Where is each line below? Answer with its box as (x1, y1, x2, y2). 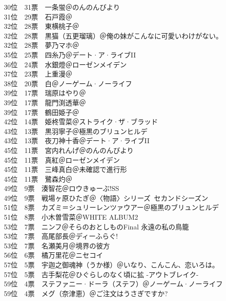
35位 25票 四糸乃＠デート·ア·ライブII (4, 49, 136, 59)
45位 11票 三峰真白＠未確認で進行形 (4, 164, 127, 174)
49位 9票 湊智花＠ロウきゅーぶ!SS (4, 183, 119, 193)
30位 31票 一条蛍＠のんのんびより (4, 2, 120, 12)
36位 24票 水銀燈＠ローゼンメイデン (4, 59, 127, 69)
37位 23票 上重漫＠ (4, 69, 72, 79)
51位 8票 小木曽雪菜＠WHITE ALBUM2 (4, 212, 138, 222)
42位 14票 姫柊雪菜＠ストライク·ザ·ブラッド (4, 116, 158, 127)
